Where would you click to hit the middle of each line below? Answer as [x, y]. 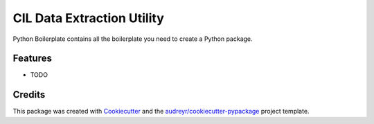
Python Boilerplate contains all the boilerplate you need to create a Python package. [133, 39]
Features [32, 59]
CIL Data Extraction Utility [88, 18]
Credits [29, 95]
